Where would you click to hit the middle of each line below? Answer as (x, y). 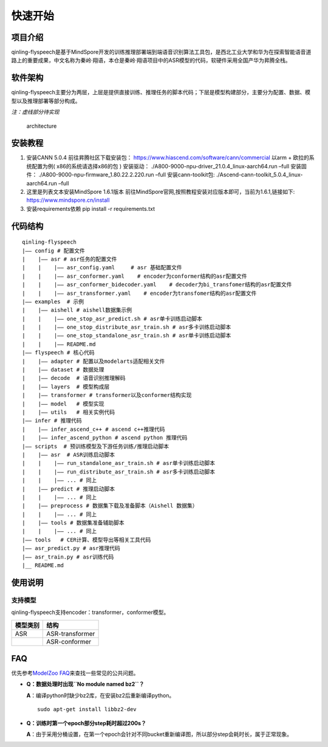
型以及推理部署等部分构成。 (46, 101)
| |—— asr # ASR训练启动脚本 (69, 455)
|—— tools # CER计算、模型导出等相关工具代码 (87, 540)
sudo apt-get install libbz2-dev (87, 709)
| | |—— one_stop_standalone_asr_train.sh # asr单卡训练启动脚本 (127, 336)
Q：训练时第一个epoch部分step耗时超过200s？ (87, 723)
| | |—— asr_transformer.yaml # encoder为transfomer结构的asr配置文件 (139, 293)
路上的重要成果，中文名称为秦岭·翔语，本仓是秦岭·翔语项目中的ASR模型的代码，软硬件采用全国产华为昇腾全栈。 (151, 60)
